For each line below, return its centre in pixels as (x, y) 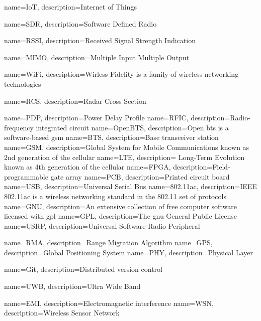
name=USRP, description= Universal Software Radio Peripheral (102, 225)
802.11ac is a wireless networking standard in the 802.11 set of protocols (115, 196)
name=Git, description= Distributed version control (83, 269)
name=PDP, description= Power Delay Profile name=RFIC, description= (117, 118)
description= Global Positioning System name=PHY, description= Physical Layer (128, 252)
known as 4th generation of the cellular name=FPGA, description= (108, 167)
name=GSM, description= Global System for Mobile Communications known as (127, 147)
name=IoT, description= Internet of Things (70, 7)
